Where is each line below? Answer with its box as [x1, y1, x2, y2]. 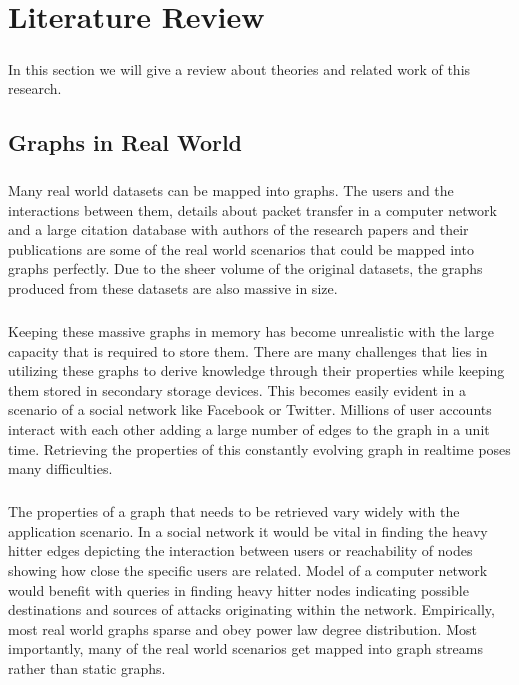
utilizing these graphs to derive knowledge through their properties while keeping [8, 360, 505, 381]
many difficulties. [8, 458, 113, 479]
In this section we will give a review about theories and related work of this [8, 58, 471, 79]
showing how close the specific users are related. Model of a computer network [8, 559, 488, 580]
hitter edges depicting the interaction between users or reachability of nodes [8, 540, 473, 561]
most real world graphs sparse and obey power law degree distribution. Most [8, 618, 477, 639]
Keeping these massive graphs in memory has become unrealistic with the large [8, 321, 494, 342]
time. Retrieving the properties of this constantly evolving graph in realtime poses [8, 438, 511, 459]
